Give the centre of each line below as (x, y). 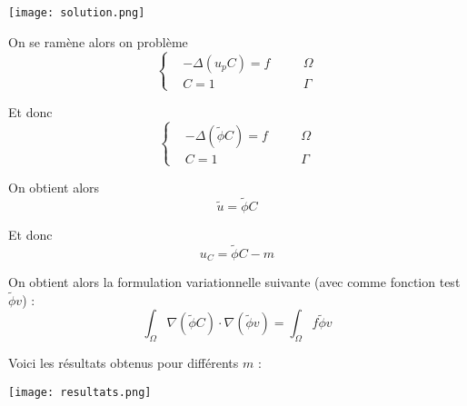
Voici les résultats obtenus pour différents (124, 363)
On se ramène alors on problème (98, 41)
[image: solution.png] (77, 13)
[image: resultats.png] (80, 392)
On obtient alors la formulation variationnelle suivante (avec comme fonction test (234, 282)
